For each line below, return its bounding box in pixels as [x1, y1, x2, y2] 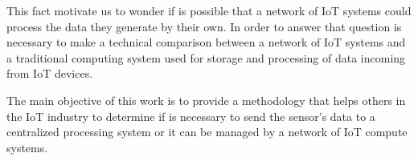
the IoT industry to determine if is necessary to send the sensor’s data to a [6, 107, 375, 124]
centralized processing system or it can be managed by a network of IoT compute [6, 123, 408, 140]
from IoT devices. [6, 65, 93, 82]
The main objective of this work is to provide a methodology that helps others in [6, 91, 406, 108]
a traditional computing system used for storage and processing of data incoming [6, 49, 406, 66]
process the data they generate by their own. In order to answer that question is [6, 18, 402, 34]
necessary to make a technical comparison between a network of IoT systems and [6, 34, 406, 50]
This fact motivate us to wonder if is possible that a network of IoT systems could [6, 2, 412, 18]
